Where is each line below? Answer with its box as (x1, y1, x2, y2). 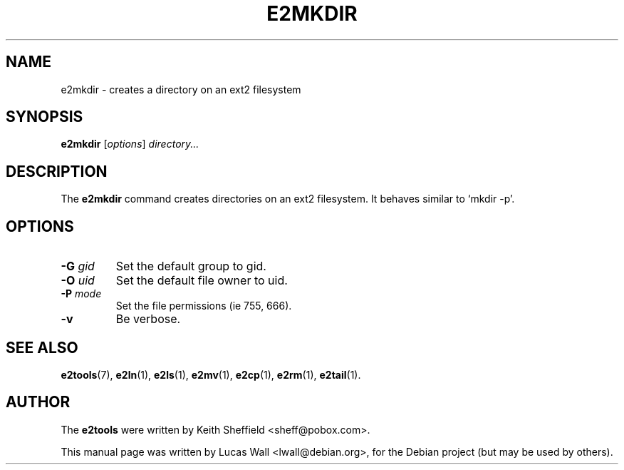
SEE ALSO (6, 338, 78, 357)
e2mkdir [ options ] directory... (61, 138, 199, 150)
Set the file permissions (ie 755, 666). (115, 300, 292, 312)
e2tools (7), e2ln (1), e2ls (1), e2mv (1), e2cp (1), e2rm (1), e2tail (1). (61, 368, 361, 381)
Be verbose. (115, 312, 181, 327)
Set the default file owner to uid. (115, 273, 288, 288)
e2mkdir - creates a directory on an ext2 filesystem (61, 83, 301, 96)
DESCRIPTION (6, 162, 108, 180)
